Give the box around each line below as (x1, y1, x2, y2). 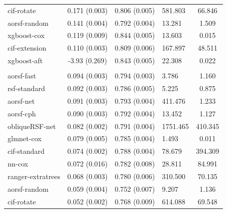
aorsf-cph (8, 108, 36, 118)
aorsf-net (8, 95, 35, 106)
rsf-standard (8, 83, 45, 94)
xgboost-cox (8, 30, 45, 40)
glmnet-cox (8, 133, 42, 144)
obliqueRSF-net (8, 120, 56, 131)
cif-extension (8, 42, 47, 53)
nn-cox (8, 158, 28, 169)
